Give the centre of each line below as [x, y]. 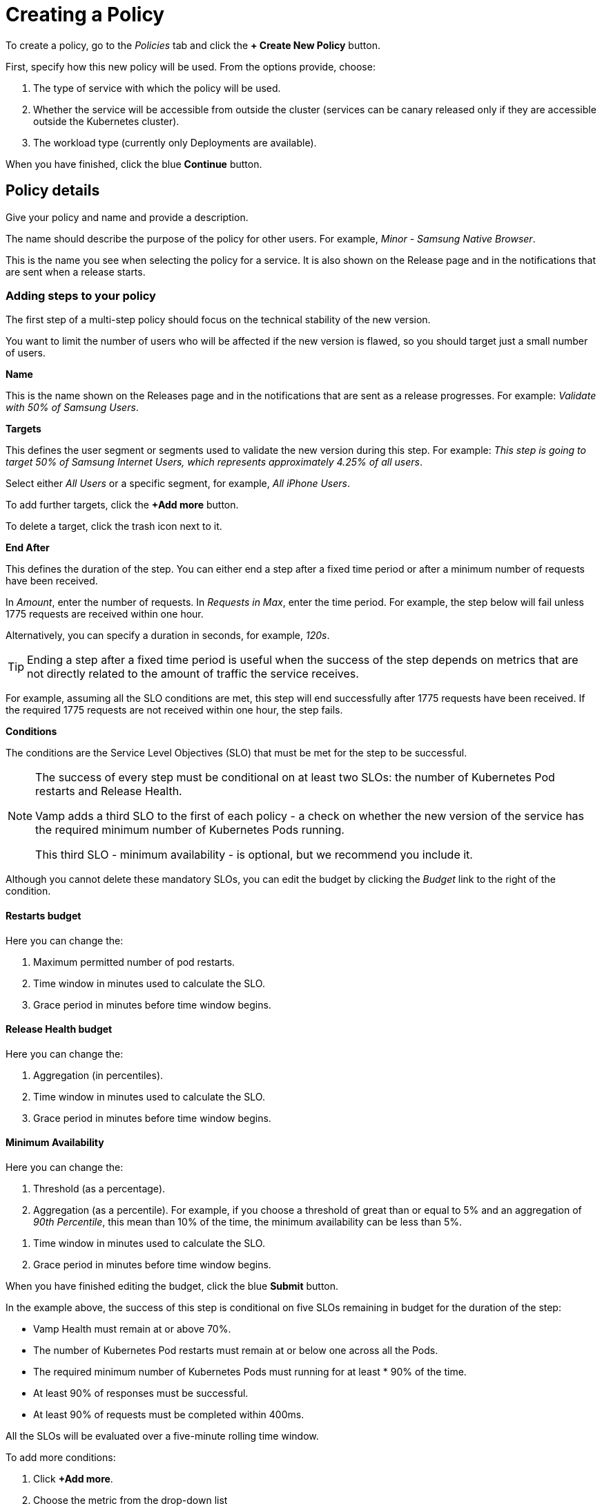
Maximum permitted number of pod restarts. [134, 962]
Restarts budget [43, 915]
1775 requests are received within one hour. [105, 614]
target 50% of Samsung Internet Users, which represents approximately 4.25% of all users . [214, 462]
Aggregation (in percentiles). [98, 1075]
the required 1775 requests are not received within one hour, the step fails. [174, 710]
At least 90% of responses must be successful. [141, 1393]
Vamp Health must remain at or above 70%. [132, 1329]
